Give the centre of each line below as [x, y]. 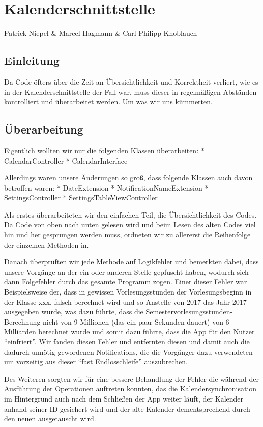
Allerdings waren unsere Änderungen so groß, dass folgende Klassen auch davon [128, 178]
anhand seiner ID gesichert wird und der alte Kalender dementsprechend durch [127, 408]
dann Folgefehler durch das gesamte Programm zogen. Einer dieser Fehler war [126, 282]
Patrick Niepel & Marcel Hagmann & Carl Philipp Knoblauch [101, 33]
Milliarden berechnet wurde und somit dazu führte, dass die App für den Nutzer [129, 331]
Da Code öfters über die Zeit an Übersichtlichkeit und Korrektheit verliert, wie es [131, 81]
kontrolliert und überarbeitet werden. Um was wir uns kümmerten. [108, 102]
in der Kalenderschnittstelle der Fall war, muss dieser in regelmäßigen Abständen [130, 91]
